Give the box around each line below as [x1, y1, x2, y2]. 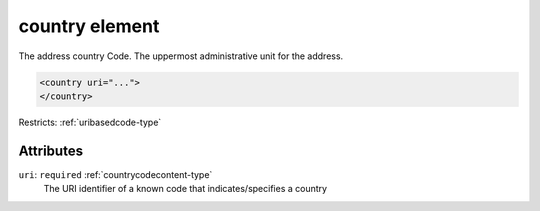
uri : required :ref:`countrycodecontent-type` [18, 168, 213, 180]
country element [18, 15, 160, 37]
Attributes [18, 142, 84, 159]
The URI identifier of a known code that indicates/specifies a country [43, 183, 328, 195]
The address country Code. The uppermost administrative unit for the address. [18, 50, 344, 62]
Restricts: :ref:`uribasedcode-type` [18, 116, 162, 128]
